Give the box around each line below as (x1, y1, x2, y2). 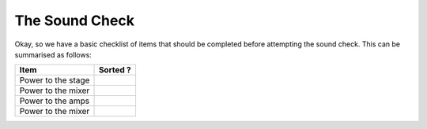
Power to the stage (19, 75, 90, 86)
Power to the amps (19, 95, 90, 106)
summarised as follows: (14, 50, 93, 59)
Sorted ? (98, 64, 132, 76)
